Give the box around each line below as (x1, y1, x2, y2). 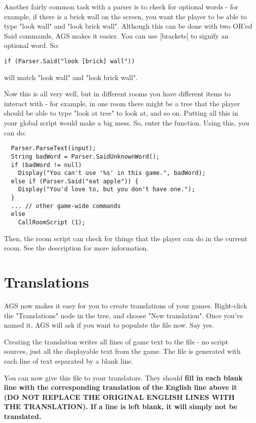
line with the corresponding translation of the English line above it (4, 382, 237, 392)
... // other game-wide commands (11, 202, 121, 210)
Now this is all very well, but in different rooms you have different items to (4, 88, 231, 99)
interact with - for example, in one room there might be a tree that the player (4, 98, 240, 108)
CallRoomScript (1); (18, 219, 85, 226)
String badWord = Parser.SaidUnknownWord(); (11, 153, 160, 160)
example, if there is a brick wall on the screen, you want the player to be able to (4, 11, 247, 21)
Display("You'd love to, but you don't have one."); (18, 186, 195, 193)
